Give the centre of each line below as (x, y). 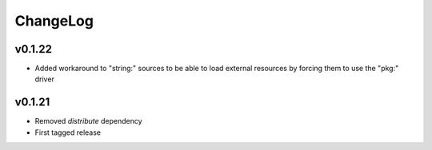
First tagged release (68, 132)
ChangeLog (54, 21)
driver (45, 79)
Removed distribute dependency (89, 121)
